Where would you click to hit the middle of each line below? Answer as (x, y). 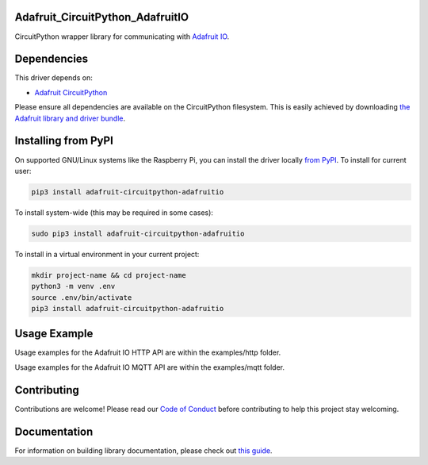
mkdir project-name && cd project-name (109, 275)
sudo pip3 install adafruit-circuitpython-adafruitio (138, 233)
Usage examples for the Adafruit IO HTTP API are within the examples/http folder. (148, 352)
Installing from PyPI (64, 141)
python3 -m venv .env (73, 286)
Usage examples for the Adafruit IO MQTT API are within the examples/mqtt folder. (150, 367)
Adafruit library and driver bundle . (70, 118)
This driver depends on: (53, 78)
